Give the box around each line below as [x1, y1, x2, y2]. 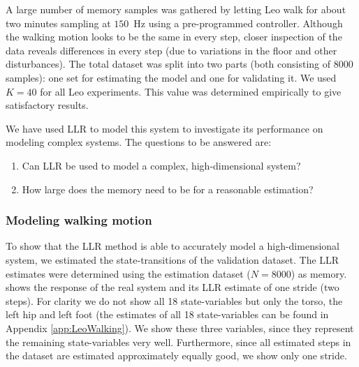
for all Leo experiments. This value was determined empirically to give [40, 84, 342, 98]
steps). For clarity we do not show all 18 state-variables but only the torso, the [6, 293, 343, 308]
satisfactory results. [6, 98, 89, 112]
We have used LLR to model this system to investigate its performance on [6, 121, 323, 135]
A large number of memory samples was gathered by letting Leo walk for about [6, 2, 346, 16]
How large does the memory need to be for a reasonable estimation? [22, 181, 314, 196]
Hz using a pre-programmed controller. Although [133, 15, 343, 30]
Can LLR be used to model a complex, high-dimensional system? [22, 158, 301, 172]
